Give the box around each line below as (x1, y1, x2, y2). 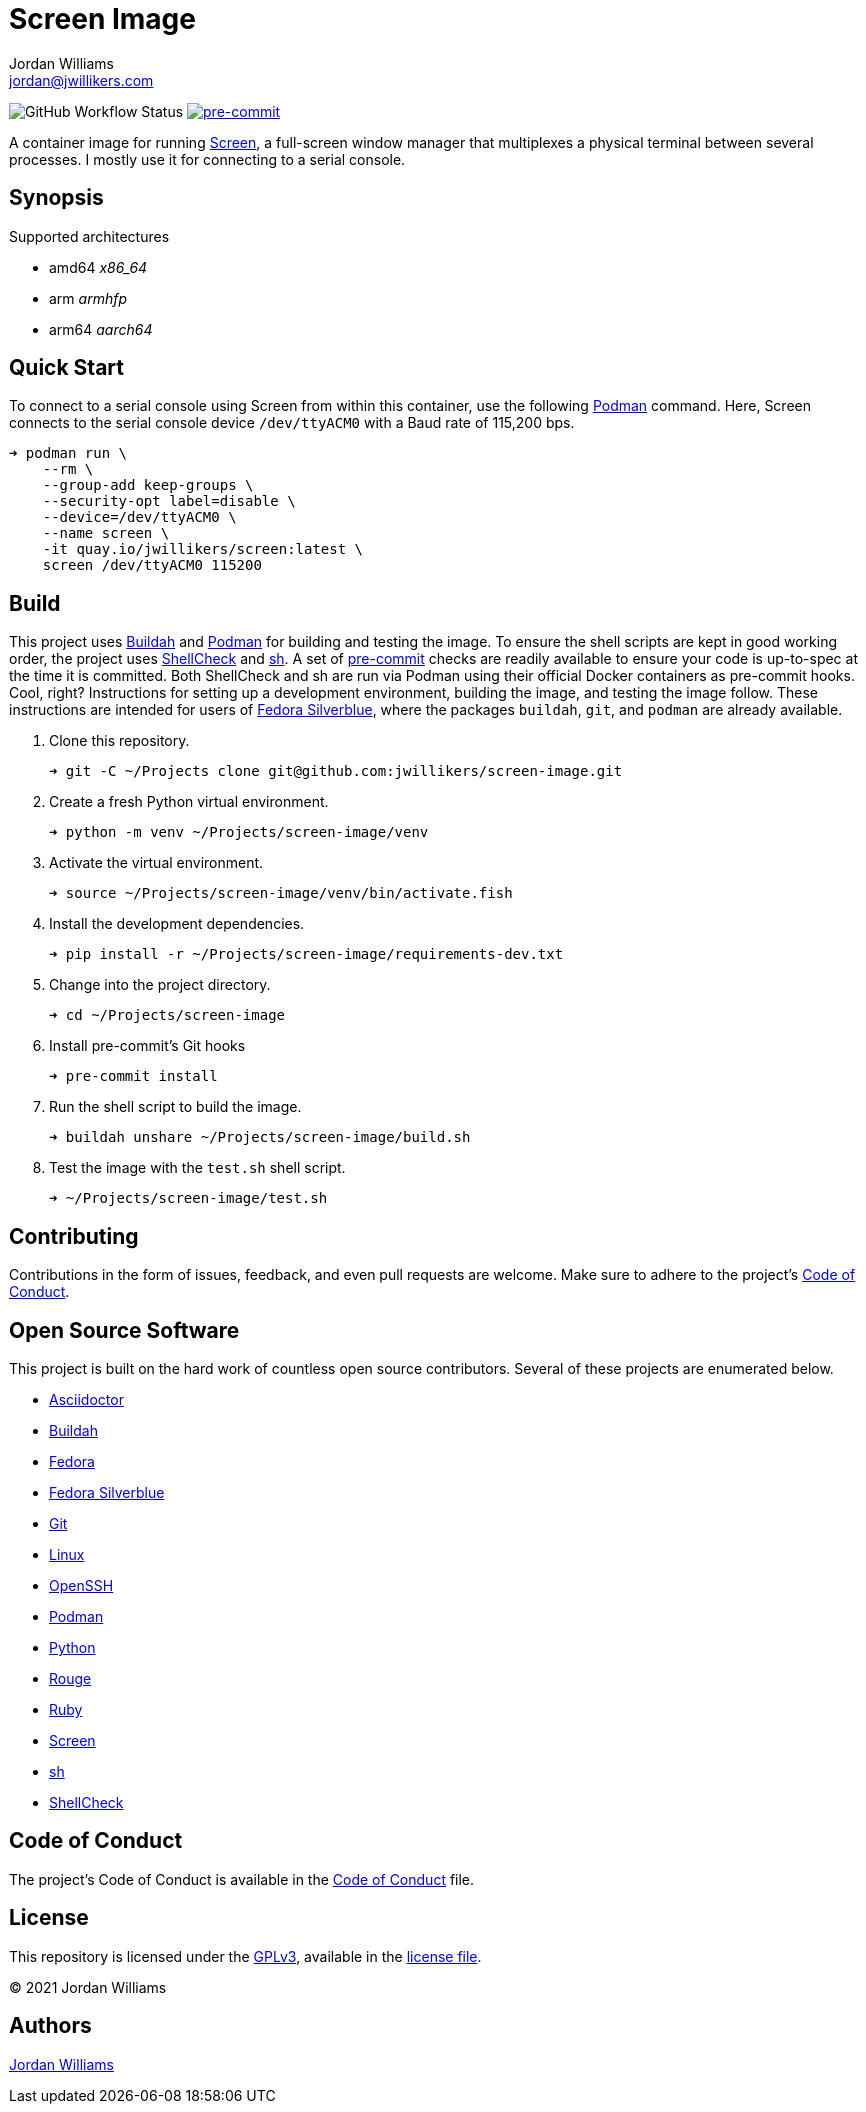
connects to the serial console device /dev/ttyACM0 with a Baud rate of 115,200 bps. (9, 414, 575, 432)
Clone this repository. (49, 732, 190, 750)
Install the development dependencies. (49, 915, 305, 933)
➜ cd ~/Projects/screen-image (49, 1007, 286, 1024)
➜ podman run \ (9, 445, 128, 462)
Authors (9, 2013, 92, 2039)
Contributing (9, 1223, 139, 1249)
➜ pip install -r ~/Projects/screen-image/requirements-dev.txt (49, 946, 564, 963)
